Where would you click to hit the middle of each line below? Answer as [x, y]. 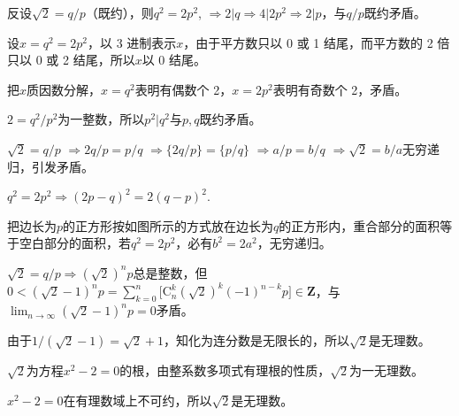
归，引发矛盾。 [50, 166]
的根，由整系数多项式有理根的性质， [225, 370]
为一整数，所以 [101, 119]
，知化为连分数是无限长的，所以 [256, 340]
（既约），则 [119, 12]
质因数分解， [64, 89]
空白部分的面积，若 [75, 243]
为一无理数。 [387, 370]
